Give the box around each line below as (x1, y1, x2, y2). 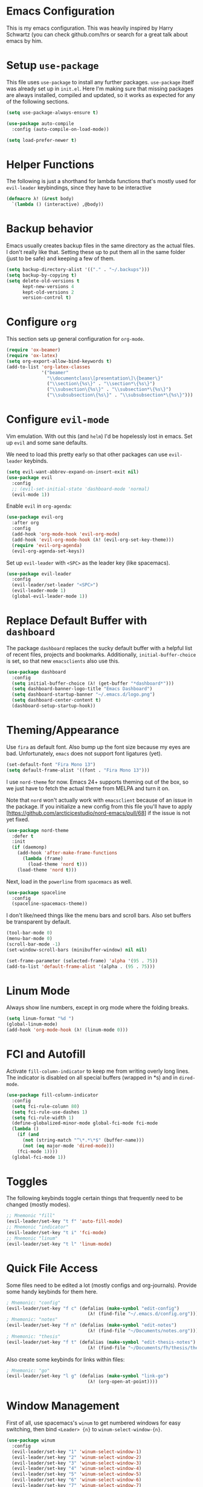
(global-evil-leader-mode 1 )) (11, 593, 88, 599)
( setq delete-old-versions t (6, 278, 80, 284)
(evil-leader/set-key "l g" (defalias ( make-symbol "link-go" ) (6, 1373, 169, 1379)
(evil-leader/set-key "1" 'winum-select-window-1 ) (11, 1448, 142, 1455)
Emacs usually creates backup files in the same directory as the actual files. (6, 242, 195, 249)
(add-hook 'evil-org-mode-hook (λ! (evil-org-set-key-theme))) (11, 537, 174, 543)
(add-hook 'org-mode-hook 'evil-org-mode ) (11, 531, 120, 537)
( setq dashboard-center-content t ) (11, 697, 101, 703)
